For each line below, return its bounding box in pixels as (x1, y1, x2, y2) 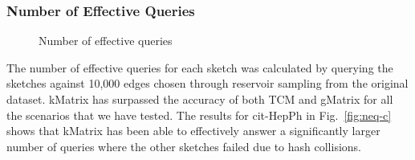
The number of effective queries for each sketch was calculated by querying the (6, 59, 393, 76)
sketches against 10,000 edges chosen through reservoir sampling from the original (6, 75, 409, 92)
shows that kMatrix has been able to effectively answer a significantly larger (6, 122, 380, 139)
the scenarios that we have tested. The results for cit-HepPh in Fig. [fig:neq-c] (6, 106, 392, 123)
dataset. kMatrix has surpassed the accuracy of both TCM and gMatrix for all (6, 91, 393, 107)
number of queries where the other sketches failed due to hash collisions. (6, 137, 361, 154)
